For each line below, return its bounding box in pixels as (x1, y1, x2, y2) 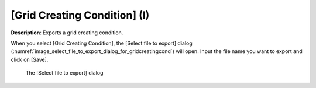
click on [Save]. (11, 56, 49, 63)
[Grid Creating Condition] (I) (11, 9, 150, 22)
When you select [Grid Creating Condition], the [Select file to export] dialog (11, 40, 193, 47)
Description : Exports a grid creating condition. (11, 29, 123, 36)
